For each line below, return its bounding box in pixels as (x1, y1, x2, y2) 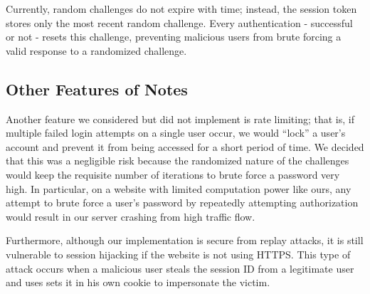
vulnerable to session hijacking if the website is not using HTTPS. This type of (6, 246, 351, 261)
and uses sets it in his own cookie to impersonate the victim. (6, 275, 270, 290)
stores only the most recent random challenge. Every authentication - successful (6, 15, 353, 30)
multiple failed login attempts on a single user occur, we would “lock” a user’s (6, 125, 346, 140)
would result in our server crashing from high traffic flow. (6, 209, 255, 224)
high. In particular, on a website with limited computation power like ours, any (6, 181, 351, 196)
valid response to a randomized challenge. (6, 43, 187, 58)
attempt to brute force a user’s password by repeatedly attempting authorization (6, 195, 359, 210)
